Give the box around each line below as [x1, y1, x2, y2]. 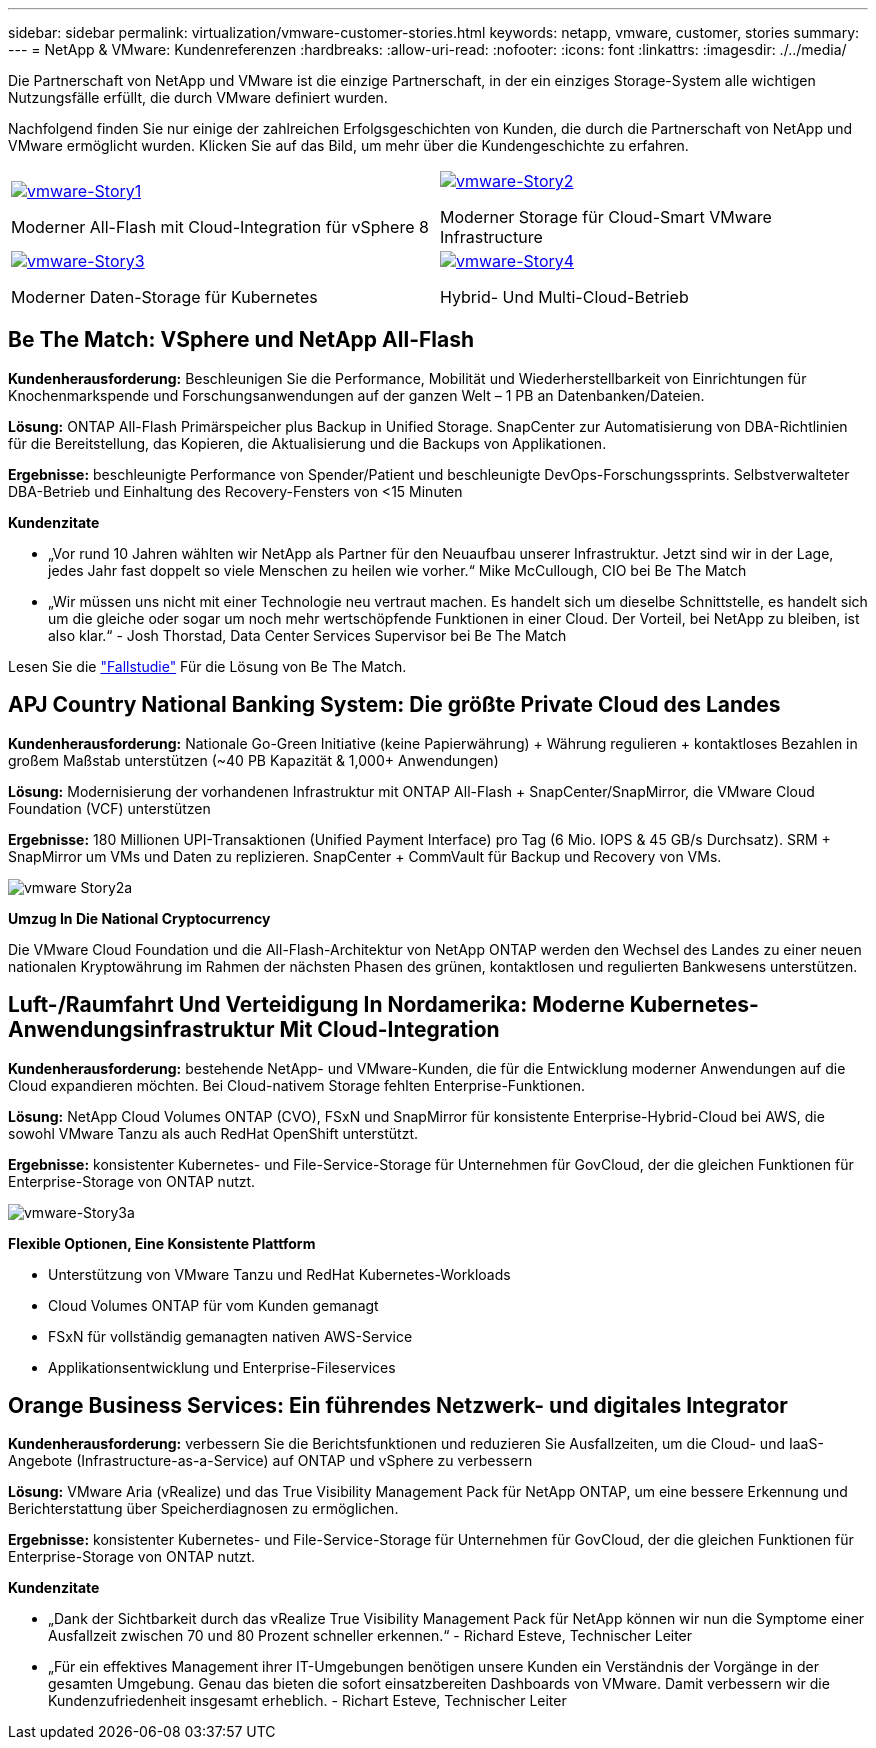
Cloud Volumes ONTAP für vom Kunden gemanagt [48, 1296, 379, 1314]
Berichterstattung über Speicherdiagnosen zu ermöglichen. [8, 1500, 399, 1518]
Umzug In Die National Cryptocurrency [8, 909, 271, 927]
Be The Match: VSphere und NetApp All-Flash [8, 327, 474, 353]
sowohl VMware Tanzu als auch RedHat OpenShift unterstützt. [8, 1124, 419, 1142]
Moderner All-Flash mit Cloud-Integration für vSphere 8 [11, 217, 429, 237]
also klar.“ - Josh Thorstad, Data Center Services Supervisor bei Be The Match [48, 626, 567, 644]
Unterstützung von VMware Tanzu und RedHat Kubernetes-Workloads [48, 1265, 511, 1283]
